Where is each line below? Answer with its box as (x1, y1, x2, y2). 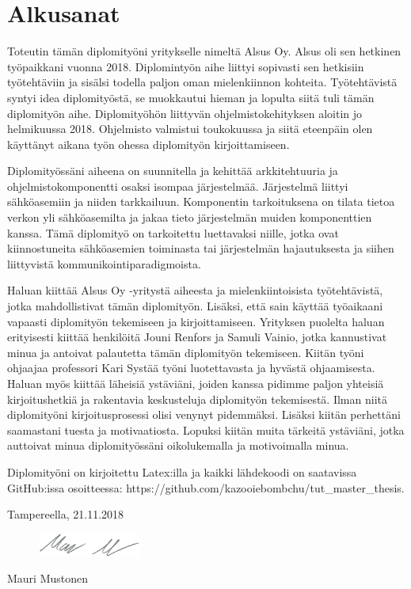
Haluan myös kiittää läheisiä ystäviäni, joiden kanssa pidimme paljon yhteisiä (7, 375, 384, 391)
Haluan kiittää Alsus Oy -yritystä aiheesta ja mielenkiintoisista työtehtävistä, (7, 282, 383, 298)
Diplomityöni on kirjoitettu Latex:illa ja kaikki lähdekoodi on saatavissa (7, 463, 357, 480)
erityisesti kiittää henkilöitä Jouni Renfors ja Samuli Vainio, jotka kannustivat (7, 329, 387, 345)
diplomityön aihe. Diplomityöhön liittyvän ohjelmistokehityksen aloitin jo (7, 104, 363, 121)
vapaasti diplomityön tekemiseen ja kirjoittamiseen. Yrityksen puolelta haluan (7, 313, 385, 329)
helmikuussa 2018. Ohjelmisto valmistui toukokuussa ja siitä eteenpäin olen (7, 120, 373, 137)
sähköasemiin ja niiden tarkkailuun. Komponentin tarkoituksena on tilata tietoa (7, 193, 395, 210)
